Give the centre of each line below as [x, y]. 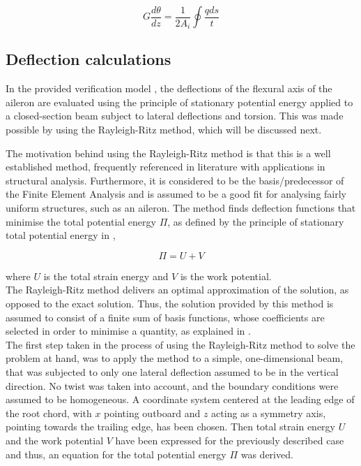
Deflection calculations [89, 59]
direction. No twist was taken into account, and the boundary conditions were [172, 385]
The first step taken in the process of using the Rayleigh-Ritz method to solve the [180, 344]
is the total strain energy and [106, 276]
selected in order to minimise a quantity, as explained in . [128, 331]
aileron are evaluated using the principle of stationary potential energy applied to [179, 102]
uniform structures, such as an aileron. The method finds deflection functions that [181, 207]
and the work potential [55, 440]
